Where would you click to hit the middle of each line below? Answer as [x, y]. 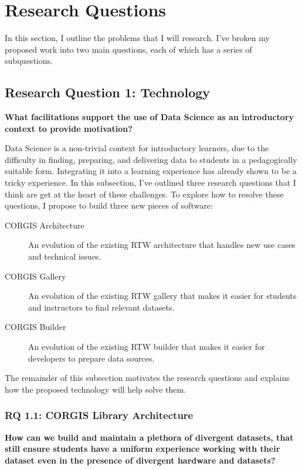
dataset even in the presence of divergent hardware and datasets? [140, 460]
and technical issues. [65, 256]
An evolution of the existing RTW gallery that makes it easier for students [162, 296]
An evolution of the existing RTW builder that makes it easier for [147, 347]
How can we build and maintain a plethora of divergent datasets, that [149, 437]
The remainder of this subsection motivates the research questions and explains [147, 378]
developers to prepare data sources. [91, 358]
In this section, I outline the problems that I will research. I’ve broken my [137, 38]
